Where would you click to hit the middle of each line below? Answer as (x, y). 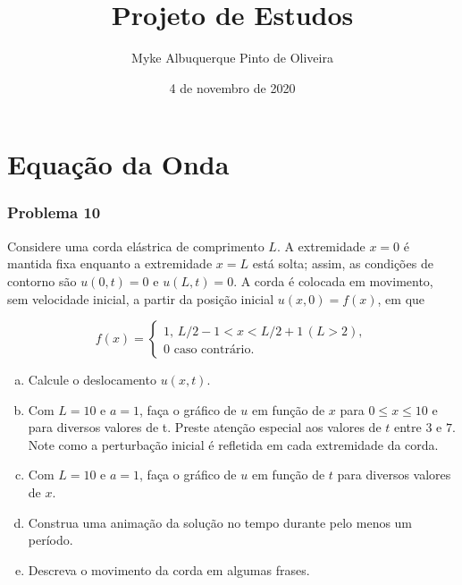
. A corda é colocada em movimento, (333, 280)
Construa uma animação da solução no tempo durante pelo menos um (220, 522)
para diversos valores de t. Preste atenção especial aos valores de (205, 427)
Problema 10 (54, 212)
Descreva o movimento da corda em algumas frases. (169, 569)
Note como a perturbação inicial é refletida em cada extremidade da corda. (233, 444)
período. (50, 540)
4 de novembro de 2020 (232, 87)
